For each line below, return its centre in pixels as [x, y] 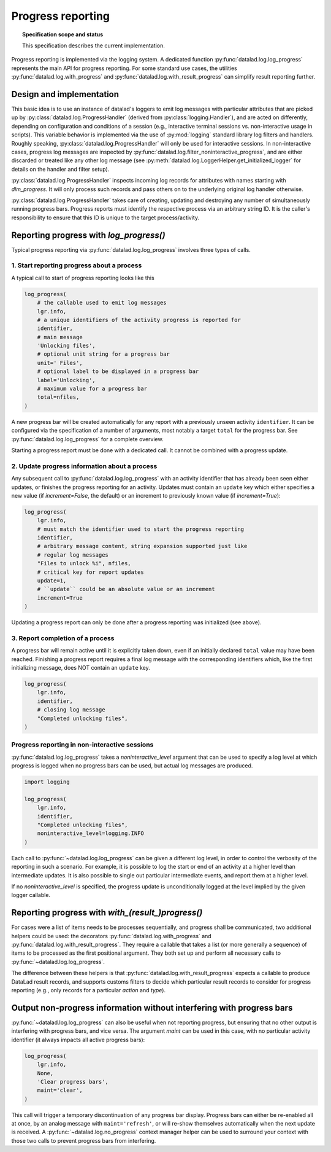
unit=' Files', [60, 363]
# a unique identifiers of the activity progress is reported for [139, 320]
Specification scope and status [63, 34]
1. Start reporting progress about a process [77, 265]
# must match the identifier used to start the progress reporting [141, 529]
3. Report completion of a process [63, 638]
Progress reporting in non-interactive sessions [82, 745]
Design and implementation [65, 94]
